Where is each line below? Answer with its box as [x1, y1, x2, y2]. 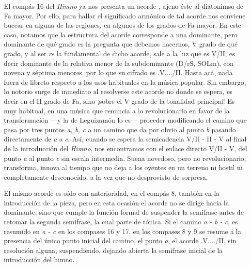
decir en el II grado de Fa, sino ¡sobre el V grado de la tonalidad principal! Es [4, 95, 235, 106]
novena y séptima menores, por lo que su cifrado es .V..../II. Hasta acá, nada [4, 67, 233, 78]
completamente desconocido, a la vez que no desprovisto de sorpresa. [4, 172, 208, 182]
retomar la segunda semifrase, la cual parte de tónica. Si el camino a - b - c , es [4, 217, 238, 227]
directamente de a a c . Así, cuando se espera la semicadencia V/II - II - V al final [4, 134, 247, 144]
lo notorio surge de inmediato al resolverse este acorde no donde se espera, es [4, 86, 233, 96]
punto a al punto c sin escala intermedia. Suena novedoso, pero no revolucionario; [4, 153, 246, 163]
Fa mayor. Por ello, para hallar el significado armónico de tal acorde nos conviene [4, 10, 246, 20]
